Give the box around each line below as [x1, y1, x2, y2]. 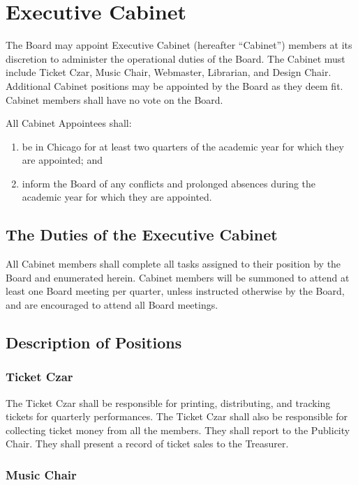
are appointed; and [22, 153, 103, 167]
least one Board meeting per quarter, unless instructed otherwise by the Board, [6, 284, 345, 298]
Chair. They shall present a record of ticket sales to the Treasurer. [6, 436, 289, 451]
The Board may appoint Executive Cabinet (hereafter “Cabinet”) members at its [6, 38, 352, 52]
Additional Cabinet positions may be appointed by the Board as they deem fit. [6, 78, 343, 93]
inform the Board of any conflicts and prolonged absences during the [22, 176, 316, 190]
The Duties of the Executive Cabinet [6, 224, 278, 245]
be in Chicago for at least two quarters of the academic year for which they [22, 139, 344, 153]
